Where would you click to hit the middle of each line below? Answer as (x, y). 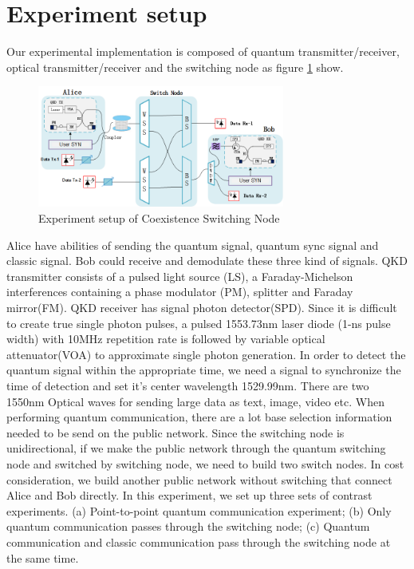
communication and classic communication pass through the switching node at (199, 541)
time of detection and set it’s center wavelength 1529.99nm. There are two (188, 386)
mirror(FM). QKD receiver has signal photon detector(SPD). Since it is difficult (202, 308)
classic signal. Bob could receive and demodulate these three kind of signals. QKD (207, 261)
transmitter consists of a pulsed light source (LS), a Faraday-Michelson (180, 276)
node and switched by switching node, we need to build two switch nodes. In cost (205, 463)
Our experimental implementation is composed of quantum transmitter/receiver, (203, 51)
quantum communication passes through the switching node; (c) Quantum (188, 526)
